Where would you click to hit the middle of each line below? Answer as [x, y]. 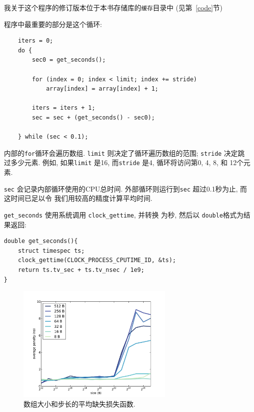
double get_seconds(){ [41, 241]
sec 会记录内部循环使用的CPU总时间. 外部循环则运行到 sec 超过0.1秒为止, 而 [126, 188]
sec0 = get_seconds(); [69, 60]
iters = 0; [36, 41]
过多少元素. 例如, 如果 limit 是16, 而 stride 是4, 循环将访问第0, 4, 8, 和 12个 [124, 162]
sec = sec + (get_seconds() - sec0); [93, 118]
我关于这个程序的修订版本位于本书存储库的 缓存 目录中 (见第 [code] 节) [113, 7]
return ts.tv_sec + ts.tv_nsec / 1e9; [81, 270]
